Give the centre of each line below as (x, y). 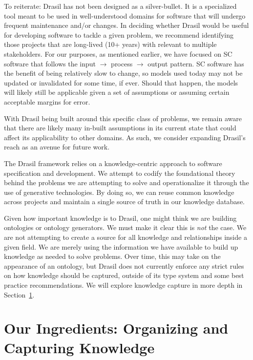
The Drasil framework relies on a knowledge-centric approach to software (113, 163)
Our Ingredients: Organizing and (116, 328)
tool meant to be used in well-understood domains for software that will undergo (125, 15)
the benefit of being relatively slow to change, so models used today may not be (123, 73)
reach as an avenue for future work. (57, 147)
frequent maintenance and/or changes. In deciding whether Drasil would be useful (126, 25)
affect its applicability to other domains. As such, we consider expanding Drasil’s (125, 137)
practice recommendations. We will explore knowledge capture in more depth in (123, 285)
